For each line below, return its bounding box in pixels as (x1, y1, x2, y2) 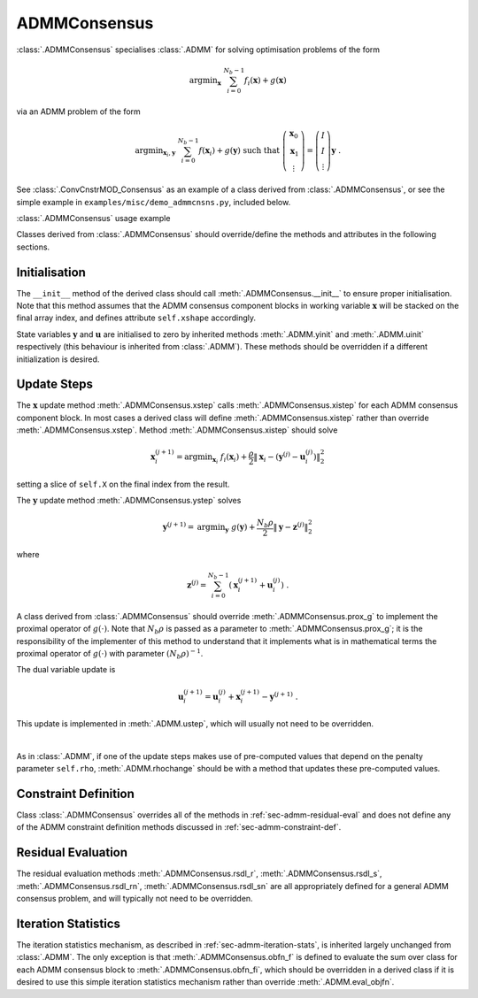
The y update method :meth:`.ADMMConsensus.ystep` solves (16, 495, 242, 506)
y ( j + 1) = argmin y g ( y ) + (162, 520, 256, 534)
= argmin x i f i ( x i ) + (175, 452, 248, 465)
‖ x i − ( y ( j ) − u (253, 450, 306, 464)
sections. (16, 242, 50, 252)
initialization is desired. (16, 354, 100, 365)
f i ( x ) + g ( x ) (243, 75, 287, 88)
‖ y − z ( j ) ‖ (273, 520, 309, 533)
